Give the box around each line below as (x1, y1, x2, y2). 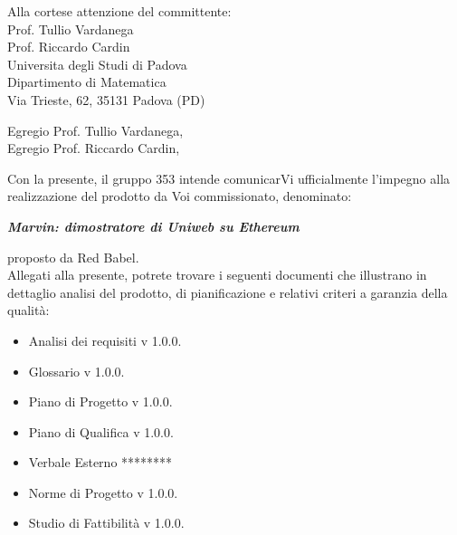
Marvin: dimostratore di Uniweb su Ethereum (7, 216, 300, 235)
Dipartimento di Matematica (7, 72, 167, 91)
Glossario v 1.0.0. (28, 361, 125, 380)
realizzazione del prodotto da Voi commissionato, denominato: (7, 186, 352, 205)
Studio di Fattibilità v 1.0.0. (28, 513, 185, 532)
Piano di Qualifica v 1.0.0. (28, 422, 174, 441)
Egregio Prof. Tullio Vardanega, (7, 120, 184, 139)
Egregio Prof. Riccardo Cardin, (7, 139, 180, 158)
